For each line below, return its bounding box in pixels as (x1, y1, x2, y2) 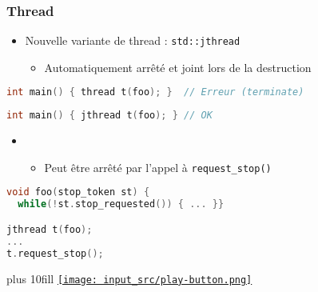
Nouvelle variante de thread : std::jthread (25, 32, 240, 49)
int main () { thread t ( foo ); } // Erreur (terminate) (6, 86, 304, 98)
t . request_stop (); (6, 247, 104, 259)
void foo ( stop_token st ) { (6, 186, 150, 198)
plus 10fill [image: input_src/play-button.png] (6, 270, 252, 286)
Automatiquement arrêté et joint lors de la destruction (44, 58, 312, 75)
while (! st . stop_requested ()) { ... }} (18, 198, 225, 210)
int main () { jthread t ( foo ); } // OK (6, 110, 213, 122)
